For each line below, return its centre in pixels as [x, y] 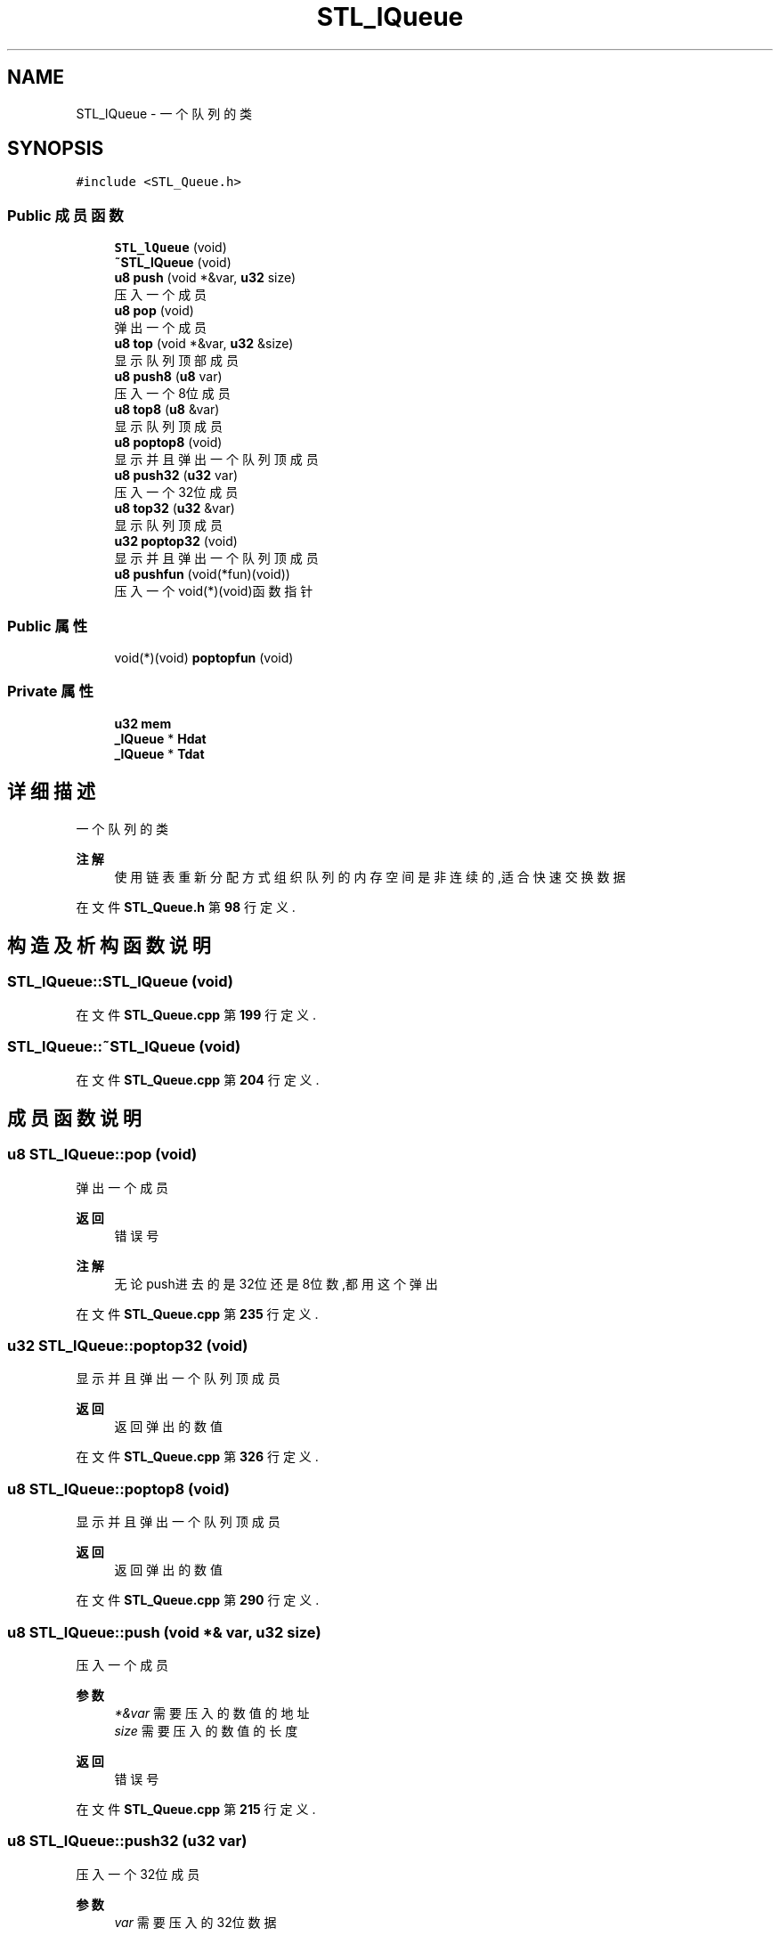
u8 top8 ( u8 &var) [167, 410]
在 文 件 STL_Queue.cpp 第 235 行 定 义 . [197, 1314]
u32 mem [143, 723]
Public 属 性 [48, 626]
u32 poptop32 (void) [176, 541]
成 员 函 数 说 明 [74, 1118]
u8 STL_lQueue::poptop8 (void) [119, 1489]
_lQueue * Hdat [160, 738]
